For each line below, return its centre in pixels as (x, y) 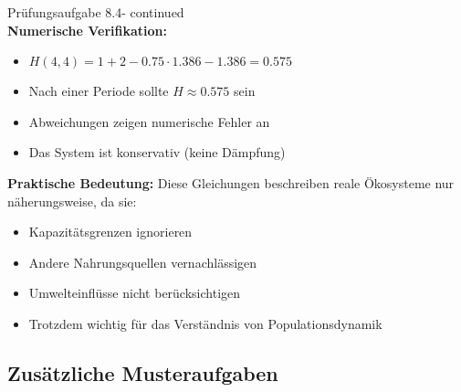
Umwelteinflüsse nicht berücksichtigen (135, 293)
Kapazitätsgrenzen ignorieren (110, 232)
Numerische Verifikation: (87, 30)
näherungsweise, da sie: (72, 201)
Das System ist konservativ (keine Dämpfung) (157, 152)
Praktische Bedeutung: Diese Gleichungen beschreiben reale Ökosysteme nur (231, 182)
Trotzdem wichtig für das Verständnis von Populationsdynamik (205, 323)
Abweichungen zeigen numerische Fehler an (149, 121)
